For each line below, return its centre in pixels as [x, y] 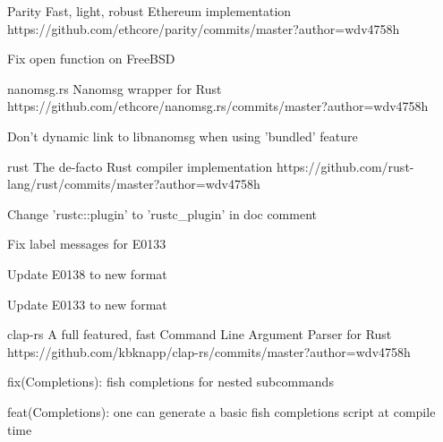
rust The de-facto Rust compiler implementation [140, 166]
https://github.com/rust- [345, 166]
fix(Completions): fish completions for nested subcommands [170, 382]
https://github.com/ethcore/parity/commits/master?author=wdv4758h [204, 28]
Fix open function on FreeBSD [91, 59]
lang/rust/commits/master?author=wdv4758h [134, 184]
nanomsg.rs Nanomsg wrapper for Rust [115, 88]
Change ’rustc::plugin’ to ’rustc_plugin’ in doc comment [162, 213]
